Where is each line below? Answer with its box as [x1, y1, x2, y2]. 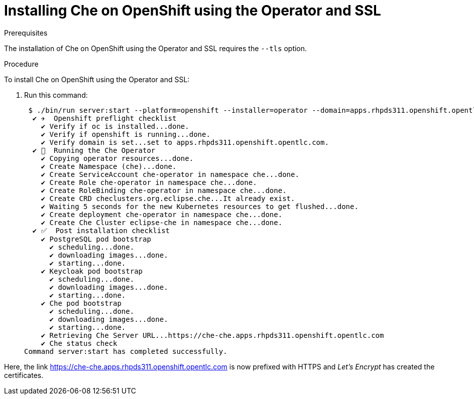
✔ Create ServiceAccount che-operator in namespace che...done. [41, 170, 299, 178]
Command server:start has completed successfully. [24, 347, 227, 355]
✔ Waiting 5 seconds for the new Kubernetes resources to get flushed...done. [41, 202, 359, 211]
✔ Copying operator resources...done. [41, 154, 194, 162]
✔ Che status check [41, 339, 117, 347]
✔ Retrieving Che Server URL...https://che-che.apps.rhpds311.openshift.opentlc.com [41, 331, 384, 339]
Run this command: [24, 90, 88, 99]
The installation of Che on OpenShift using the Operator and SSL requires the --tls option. [4, 44, 307, 53]
